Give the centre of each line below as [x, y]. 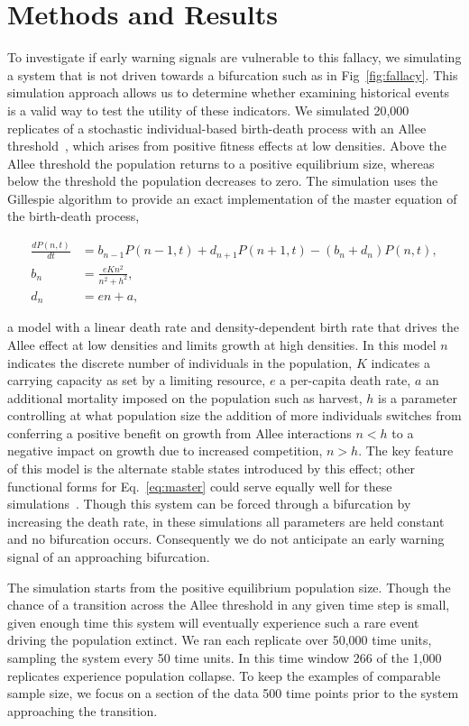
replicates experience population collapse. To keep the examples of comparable [224, 675]
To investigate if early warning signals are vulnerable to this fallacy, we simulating [234, 57]
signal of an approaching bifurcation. [109, 557]
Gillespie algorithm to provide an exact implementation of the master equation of [232, 198]
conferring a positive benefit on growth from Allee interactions [179, 432]
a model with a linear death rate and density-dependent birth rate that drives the [233, 327]
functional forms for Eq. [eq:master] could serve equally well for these [200, 486]
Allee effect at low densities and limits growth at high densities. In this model [222, 344]
